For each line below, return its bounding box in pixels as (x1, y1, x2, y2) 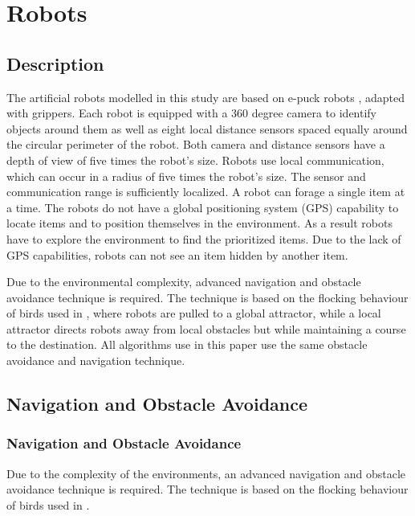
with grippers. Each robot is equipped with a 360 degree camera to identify (6, 104, 377, 121)
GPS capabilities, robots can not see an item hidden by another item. (6, 246, 348, 263)
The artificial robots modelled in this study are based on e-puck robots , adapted (6, 88, 405, 105)
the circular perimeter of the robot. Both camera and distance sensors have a (6, 136, 385, 153)
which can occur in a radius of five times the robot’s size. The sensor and (6, 167, 366, 184)
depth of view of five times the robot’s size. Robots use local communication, (6, 151, 384, 168)
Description (6, 51, 104, 76)
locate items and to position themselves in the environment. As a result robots (6, 215, 393, 231)
